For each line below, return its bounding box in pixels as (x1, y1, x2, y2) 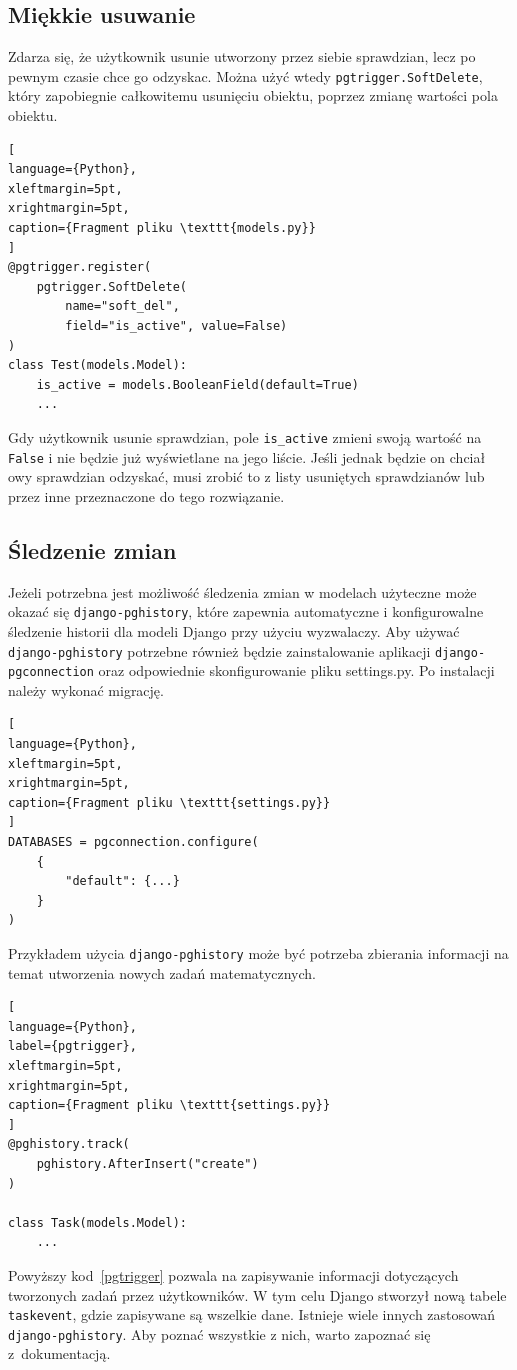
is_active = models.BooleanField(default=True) (36, 377, 359, 392)
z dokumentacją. (8, 1343, 111, 1364)
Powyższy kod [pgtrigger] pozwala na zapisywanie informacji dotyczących (8, 1264, 459, 1285)
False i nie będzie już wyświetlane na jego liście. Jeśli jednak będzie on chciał (8, 446, 486, 467)
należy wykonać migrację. (8, 679, 164, 700)
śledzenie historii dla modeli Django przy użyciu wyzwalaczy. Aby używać (8, 620, 460, 641)
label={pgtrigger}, (8, 1039, 137, 1054)
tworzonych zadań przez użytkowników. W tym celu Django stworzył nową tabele (8, 1284, 507, 1305)
